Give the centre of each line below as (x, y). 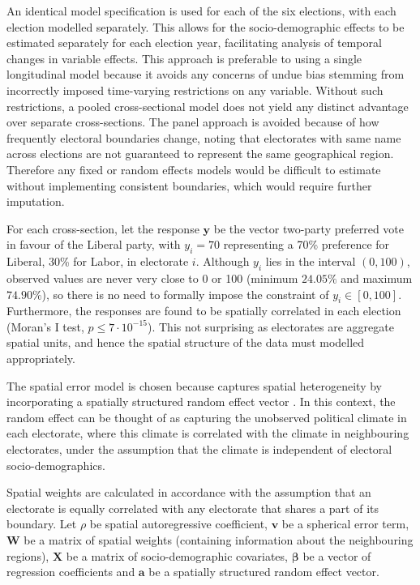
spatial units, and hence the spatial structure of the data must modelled (186, 342)
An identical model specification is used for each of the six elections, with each (201, 11)
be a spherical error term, (345, 524)
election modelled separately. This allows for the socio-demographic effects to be (206, 26)
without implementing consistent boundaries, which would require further (189, 185)
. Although (223, 261)
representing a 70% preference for (306, 244)
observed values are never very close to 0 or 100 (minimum (152, 278)
